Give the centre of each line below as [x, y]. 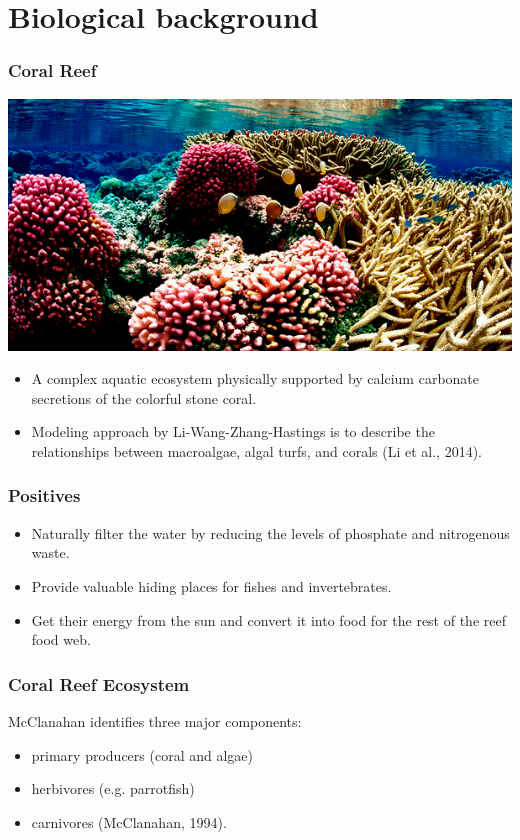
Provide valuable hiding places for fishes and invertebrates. [211, 585]
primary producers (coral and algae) [142, 754]
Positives [44, 495]
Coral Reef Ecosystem [99, 683]
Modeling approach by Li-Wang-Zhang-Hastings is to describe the [233, 431]
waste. [50, 552]
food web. [61, 639]
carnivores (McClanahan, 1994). [129, 821]
